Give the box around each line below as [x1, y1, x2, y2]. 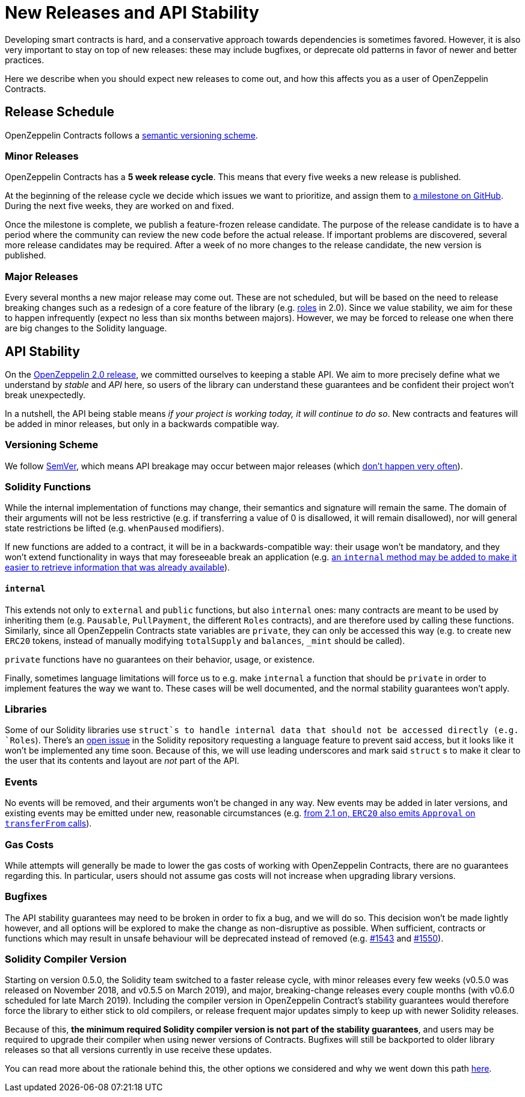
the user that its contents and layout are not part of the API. [5, 755, 239, 766]
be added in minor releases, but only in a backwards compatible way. [5, 418, 280, 429]
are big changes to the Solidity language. [5, 323, 167, 334]
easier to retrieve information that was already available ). [5, 562, 230, 573]
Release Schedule [5, 104, 115, 120]
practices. [5, 54, 45, 65]
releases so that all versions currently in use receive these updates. [5, 1045, 272, 1055]
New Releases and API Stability [5, 2, 259, 23]
